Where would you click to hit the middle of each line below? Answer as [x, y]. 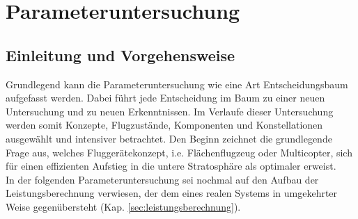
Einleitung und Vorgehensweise [120, 55]
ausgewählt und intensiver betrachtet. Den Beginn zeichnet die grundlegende [169, 138]
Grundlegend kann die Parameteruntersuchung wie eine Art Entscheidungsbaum [177, 84]
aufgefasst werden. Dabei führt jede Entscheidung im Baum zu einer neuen [165, 98]
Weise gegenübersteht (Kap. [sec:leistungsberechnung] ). [123, 206]
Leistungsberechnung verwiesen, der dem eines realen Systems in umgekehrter [172, 193]
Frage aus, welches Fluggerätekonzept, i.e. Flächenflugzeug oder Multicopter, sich [179, 152]
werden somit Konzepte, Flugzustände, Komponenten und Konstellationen [164, 125]
